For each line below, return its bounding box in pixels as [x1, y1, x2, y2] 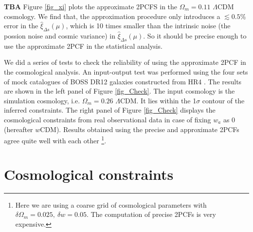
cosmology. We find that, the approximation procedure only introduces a [4, 11, 220, 21]
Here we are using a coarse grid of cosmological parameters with [15, 199, 207, 210]
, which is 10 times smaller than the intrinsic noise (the [66, 20, 231, 31]
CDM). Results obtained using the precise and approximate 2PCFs [40, 124, 239, 134]
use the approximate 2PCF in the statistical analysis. [4, 40, 163, 51]
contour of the [202, 95, 245, 105]
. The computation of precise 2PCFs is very [86, 209, 216, 219]
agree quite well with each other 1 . [4, 134, 107, 145]
